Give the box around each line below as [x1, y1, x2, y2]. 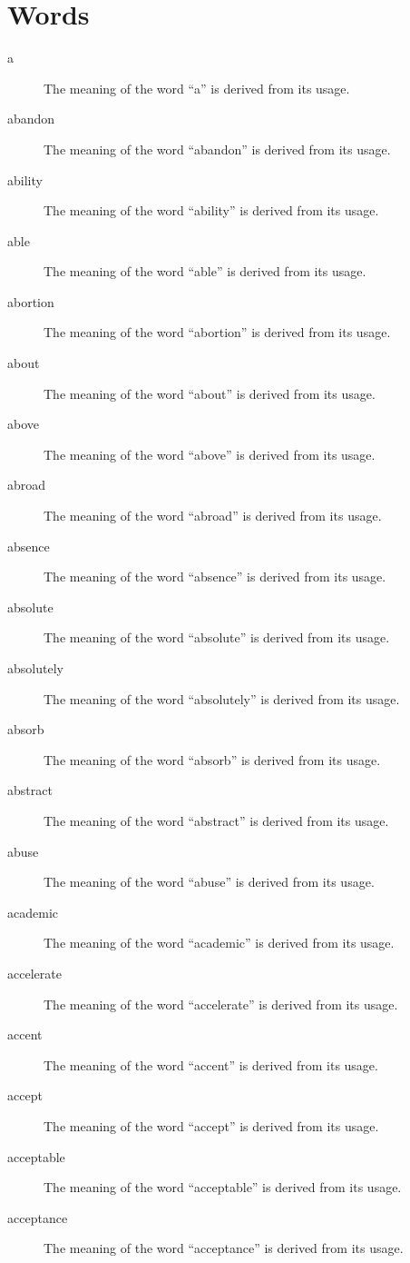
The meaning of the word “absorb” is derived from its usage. [44, 750, 381, 769]
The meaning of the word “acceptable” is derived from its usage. [44, 1178, 402, 1197]
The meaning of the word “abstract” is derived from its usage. [44, 811, 389, 830]
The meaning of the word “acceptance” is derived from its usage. [44, 1238, 404, 1258]
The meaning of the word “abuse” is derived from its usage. [44, 872, 375, 891]
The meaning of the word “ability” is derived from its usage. [44, 201, 379, 220]
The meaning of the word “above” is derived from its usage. [44, 444, 376, 463]
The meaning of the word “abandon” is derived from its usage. [44, 139, 391, 158]
